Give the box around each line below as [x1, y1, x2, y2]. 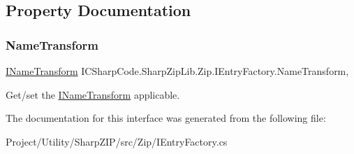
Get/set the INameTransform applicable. [6, 87, 180, 101]
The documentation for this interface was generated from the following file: [6, 111, 326, 125]
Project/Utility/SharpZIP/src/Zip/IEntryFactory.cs [6, 134, 228, 148]
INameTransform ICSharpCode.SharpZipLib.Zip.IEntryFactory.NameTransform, [6, 64, 349, 78]
